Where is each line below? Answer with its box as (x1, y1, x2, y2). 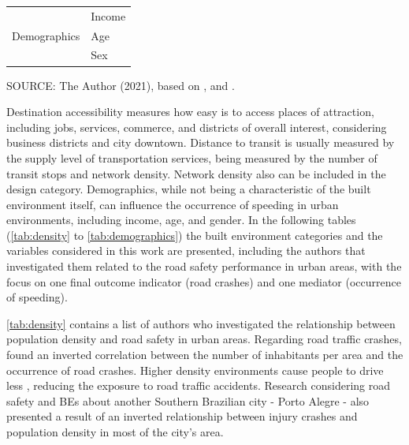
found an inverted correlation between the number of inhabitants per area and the (6, 346, 403, 363)
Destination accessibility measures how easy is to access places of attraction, (6, 103, 374, 120)
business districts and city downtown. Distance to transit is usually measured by (6, 134, 395, 151)
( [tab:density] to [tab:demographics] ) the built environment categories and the (6, 226, 383, 243)
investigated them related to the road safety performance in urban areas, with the (6, 258, 402, 275)
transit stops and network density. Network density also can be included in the (6, 165, 386, 181)
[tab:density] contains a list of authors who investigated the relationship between (6, 315, 396, 331)
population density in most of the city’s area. (6, 424, 224, 439)
